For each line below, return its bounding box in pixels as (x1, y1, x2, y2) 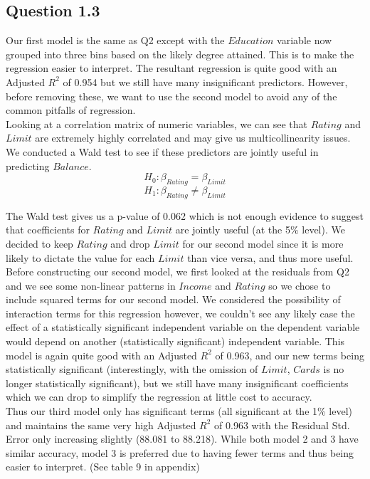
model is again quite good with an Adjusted (6, 347, 197, 362)
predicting (6, 158, 50, 173)
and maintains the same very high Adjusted (6, 417, 196, 432)
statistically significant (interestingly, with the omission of (6, 362, 258, 377)
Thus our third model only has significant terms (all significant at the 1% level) (6, 404, 353, 419)
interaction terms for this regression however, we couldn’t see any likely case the (6, 305, 355, 320)
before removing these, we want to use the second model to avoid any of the (6, 88, 337, 103)
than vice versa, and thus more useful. (187, 250, 354, 265)
